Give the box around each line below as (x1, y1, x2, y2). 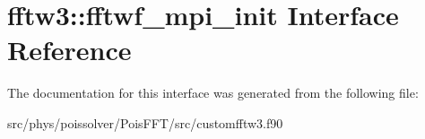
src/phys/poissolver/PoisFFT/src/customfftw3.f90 (7, 113, 283, 132)
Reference (7, 31, 132, 68)
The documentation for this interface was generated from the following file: (7, 83, 419, 102)
